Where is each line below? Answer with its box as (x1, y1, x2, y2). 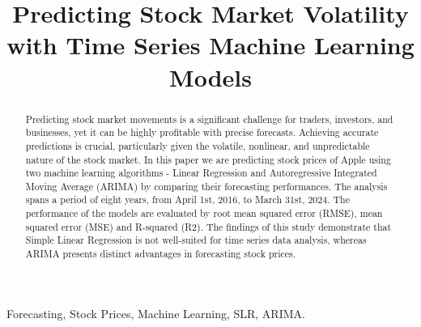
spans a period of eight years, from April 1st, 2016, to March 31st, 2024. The (25, 193, 350, 206)
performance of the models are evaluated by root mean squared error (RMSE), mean (25, 206, 383, 220)
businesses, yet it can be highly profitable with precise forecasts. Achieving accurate (25, 125, 379, 139)
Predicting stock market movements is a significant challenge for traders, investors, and (25, 112, 393, 125)
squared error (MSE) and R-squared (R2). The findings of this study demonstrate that (25, 219, 392, 233)
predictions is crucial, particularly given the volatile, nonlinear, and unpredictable (25, 138, 370, 152)
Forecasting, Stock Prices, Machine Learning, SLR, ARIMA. (6, 304, 305, 321)
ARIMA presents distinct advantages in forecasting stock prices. (25, 247, 296, 261)
